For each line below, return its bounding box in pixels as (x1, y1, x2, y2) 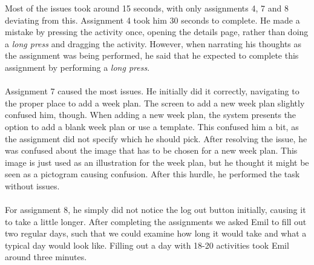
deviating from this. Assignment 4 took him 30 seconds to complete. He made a (5, 13, 300, 26)
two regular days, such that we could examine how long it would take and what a (5, 227, 307, 240)
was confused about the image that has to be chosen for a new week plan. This (5, 144, 298, 157)
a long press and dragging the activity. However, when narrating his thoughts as (5, 37, 302, 50)
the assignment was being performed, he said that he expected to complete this (5, 49, 299, 62)
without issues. (5, 179, 60, 192)
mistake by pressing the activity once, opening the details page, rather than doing (5, 25, 309, 38)
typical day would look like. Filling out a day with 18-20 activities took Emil (5, 238, 289, 251)
